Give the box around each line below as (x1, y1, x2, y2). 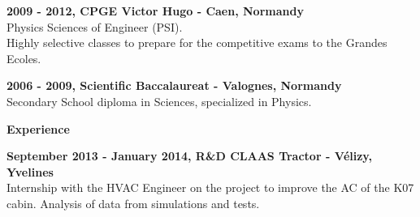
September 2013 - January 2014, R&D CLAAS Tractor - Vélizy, (6, 147, 372, 164)
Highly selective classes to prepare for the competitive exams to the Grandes (6, 34, 388, 51)
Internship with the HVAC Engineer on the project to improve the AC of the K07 (6, 179, 414, 196)
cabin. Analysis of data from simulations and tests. (6, 194, 260, 211)
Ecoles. (6, 49, 41, 66)
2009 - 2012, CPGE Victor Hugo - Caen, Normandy (6, 2, 304, 19)
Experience (6, 120, 70, 137)
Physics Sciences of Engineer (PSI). (6, 18, 183, 35)
